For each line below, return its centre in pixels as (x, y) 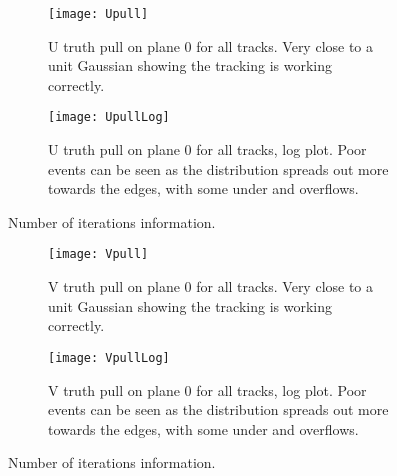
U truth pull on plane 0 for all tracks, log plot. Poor (207, 149)
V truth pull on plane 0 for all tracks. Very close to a (211, 286)
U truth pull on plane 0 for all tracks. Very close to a (211, 45)
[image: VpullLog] (109, 357)
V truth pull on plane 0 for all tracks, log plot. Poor (207, 389)
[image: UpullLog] (109, 117)
